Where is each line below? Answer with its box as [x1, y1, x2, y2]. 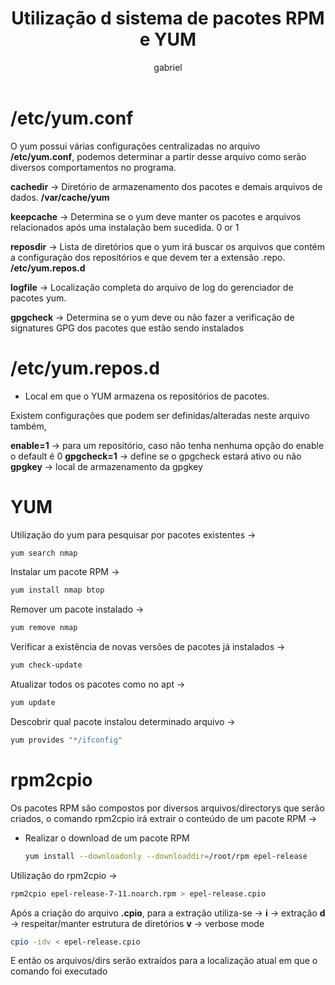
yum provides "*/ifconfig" [10, 735, 123, 745]
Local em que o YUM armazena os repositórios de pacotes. [24, 390, 270, 402]
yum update [10, 698, 56, 708]
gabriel [153, 61, 183, 73]
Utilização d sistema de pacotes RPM [11, 7, 325, 30]
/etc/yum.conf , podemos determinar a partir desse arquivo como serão [10, 150, 307, 162]
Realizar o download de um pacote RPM [24, 832, 190, 844]
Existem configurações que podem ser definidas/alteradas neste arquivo [10, 409, 310, 421]
